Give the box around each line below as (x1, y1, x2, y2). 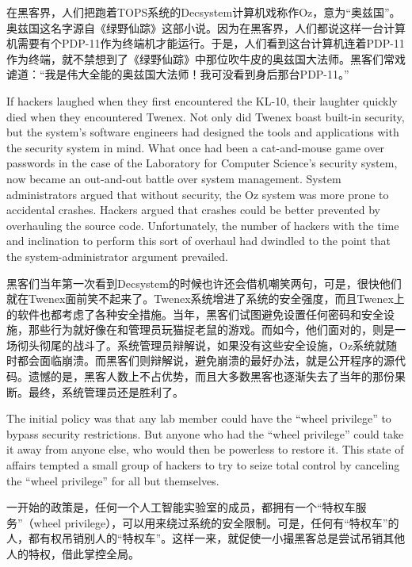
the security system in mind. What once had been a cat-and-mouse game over (6, 139, 385, 155)
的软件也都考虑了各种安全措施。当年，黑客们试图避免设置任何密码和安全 (6, 305, 383, 322)
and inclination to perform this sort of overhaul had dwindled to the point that (6, 232, 391, 249)
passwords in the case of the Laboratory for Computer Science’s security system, (6, 155, 398, 171)
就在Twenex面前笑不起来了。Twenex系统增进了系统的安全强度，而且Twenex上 (6, 290, 405, 307)
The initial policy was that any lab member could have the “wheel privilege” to (6, 410, 391, 427)
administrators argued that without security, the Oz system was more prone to (6, 186, 389, 202)
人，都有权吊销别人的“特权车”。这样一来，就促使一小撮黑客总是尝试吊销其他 (6, 530, 406, 546)
